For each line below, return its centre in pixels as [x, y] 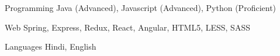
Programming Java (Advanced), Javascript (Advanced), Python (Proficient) [141, 8]
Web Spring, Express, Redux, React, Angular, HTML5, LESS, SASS [127, 27]
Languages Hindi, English [51, 46]
